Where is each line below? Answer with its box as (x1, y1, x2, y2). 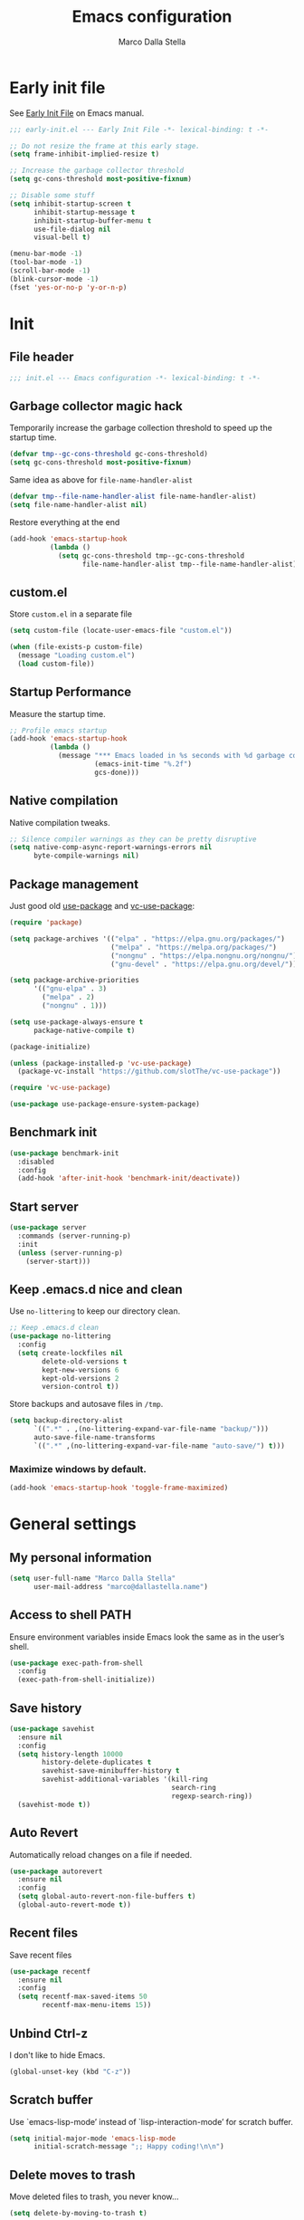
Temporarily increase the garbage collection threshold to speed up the (9, 423, 273, 434)
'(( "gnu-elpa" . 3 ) (33, 984, 107, 993)
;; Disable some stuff (9, 191, 95, 200)
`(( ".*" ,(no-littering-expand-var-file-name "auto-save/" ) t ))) (33, 1441, 285, 1450)
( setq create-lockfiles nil (17, 1348, 124, 1357)
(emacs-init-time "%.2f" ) (94, 760, 193, 769)
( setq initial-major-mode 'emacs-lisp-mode (9, 2134, 176, 2143)
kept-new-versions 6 (42, 1365, 119, 1374)
